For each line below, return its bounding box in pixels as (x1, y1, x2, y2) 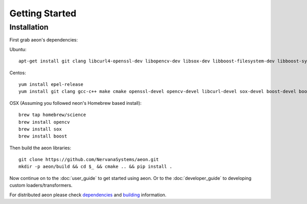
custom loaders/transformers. (9, 182, 73, 189)
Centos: (9, 70, 26, 76)
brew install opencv (18, 119, 70, 125)
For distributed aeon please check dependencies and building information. (9, 192, 167, 198)
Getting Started (9, 8, 77, 19)
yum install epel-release (18, 81, 84, 87)
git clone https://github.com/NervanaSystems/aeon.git (18, 156, 159, 163)
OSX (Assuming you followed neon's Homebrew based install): (9, 100, 142, 106)
